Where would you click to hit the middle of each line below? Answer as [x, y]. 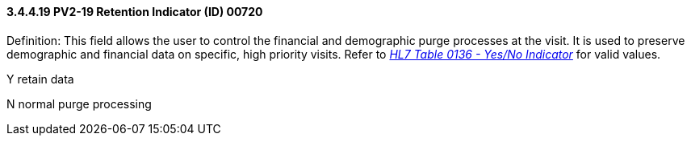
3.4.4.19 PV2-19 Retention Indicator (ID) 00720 [135, 12]
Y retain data [40, 79]
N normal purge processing [79, 103]
